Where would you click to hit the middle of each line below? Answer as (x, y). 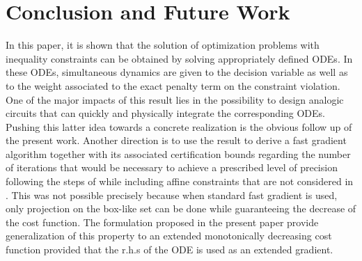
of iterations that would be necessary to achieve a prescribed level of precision (172, 167)
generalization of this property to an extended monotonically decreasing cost (169, 236)
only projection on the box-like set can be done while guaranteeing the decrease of (181, 208)
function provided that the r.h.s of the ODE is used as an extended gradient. (170, 250)
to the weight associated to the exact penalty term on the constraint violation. (173, 85)
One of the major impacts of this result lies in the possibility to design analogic (175, 99)
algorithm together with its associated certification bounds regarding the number (178, 153)
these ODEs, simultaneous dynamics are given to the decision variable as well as (177, 72)
